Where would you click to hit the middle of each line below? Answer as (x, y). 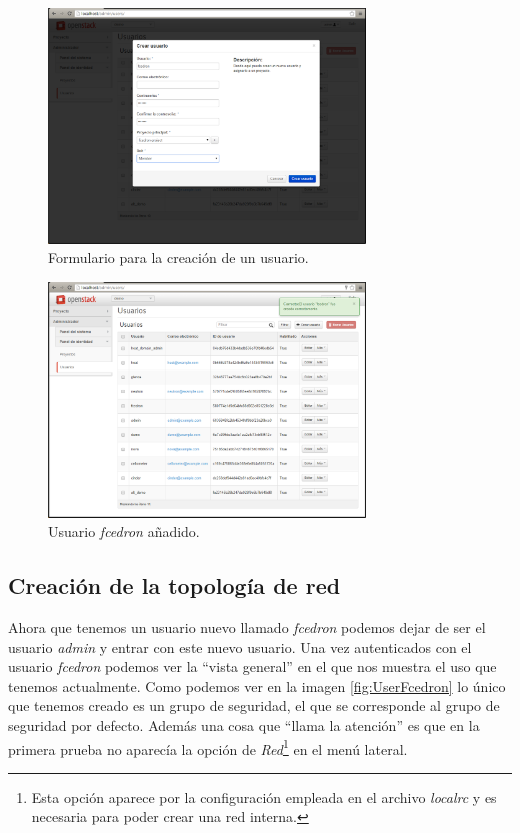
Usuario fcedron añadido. (124, 531)
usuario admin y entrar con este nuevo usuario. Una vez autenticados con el (240, 646)
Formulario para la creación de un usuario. (178, 257)
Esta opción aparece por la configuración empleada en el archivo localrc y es (264, 796)
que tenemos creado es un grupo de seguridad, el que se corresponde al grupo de (254, 705)
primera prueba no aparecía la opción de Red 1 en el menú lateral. (208, 747)
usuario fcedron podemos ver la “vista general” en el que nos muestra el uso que (252, 666)
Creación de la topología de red (174, 585)
